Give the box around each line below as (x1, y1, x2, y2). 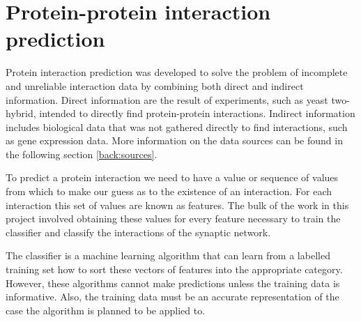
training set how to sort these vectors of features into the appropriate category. (6, 262, 343, 277)
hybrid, (6, 106, 36, 121)
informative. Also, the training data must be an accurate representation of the (6, 289, 339, 304)
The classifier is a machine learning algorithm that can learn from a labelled (6, 248, 330, 263)
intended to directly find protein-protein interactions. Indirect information (39, 106, 355, 121)
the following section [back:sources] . (6, 146, 158, 161)
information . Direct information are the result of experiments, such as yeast (6, 92, 328, 107)
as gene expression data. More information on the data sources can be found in (6, 133, 343, 148)
